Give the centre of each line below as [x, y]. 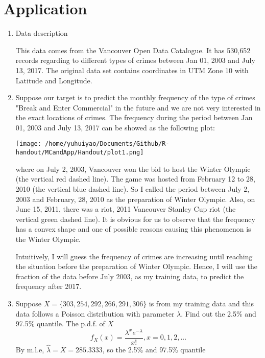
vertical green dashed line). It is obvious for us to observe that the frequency [135, 219]
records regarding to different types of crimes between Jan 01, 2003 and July [135, 60]
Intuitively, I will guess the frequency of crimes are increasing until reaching [134, 256]
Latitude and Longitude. [54, 80]
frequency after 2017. [49, 286]
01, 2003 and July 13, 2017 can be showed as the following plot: [115, 127]
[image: [28, 144]
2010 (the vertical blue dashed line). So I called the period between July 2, [132, 188]
